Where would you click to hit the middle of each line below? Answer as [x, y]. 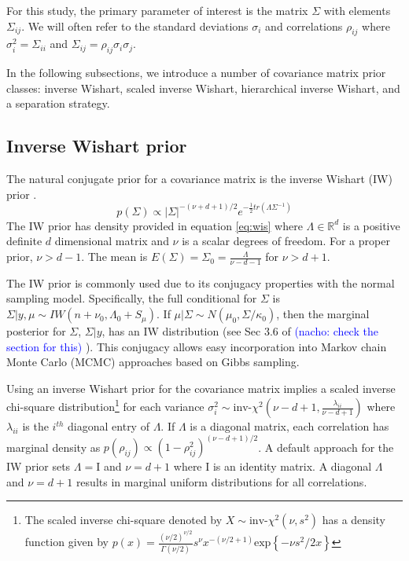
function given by [66, 542]
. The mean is [114, 257]
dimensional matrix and [112, 241]
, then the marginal [323, 314]
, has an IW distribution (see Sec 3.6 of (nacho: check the [240, 331]
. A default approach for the [326, 447]
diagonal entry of [109, 426]
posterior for [36, 331]
